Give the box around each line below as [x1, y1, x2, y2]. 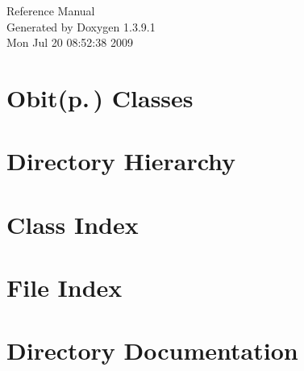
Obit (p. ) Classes [6, 81, 194, 114]
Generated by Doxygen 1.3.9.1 [6, 18, 156, 35]
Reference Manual [6, 2, 95, 19]
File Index [6, 271, 123, 304]
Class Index [6, 207, 139, 240]
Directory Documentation [6, 334, 298, 367]
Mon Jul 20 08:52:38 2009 [6, 34, 133, 51]
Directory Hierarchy [6, 144, 236, 177]
